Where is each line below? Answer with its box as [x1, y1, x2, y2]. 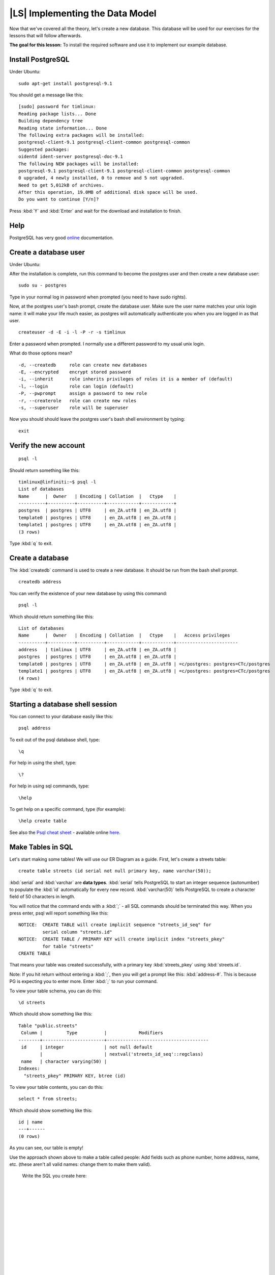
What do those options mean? [9, 350, 72, 356]
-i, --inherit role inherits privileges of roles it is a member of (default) [18, 376, 233, 382]
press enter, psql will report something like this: [9, 910, 109, 916]
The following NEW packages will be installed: [18, 161, 139, 167]
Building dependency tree [18, 118, 83, 124]
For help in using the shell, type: [9, 760, 77, 766]
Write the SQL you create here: [22, 1173, 87, 1179]
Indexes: [18, 1066, 40, 1072]
